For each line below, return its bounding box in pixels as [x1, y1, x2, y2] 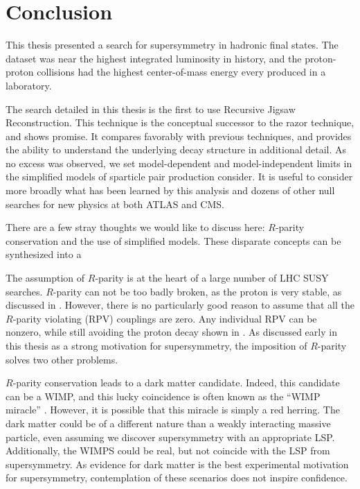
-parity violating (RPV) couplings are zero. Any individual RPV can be [12, 311, 317, 325]
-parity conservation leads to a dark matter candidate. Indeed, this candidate [12, 375, 340, 390]
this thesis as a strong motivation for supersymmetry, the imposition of [6, 338, 307, 352]
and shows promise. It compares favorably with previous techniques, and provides [6, 128, 352, 143]
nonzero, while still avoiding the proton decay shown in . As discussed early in [6, 325, 337, 339]
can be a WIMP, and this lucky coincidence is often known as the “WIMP [6, 388, 321, 403]
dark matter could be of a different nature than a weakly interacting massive [6, 415, 331, 430]
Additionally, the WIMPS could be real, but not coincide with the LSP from [6, 443, 330, 458]
